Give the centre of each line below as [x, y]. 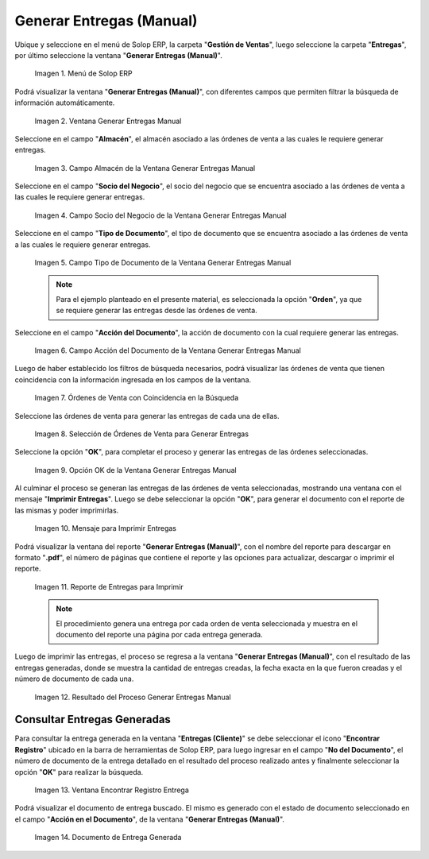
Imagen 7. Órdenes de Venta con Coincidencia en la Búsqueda [137, 398]
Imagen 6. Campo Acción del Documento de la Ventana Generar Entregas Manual [168, 350]
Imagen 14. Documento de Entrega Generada [108, 838]
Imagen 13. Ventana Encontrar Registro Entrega [112, 790]
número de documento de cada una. [74, 679]
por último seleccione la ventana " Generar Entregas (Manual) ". [118, 55]
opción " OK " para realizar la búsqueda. [79, 772]
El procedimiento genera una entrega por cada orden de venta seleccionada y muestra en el [207, 623]
